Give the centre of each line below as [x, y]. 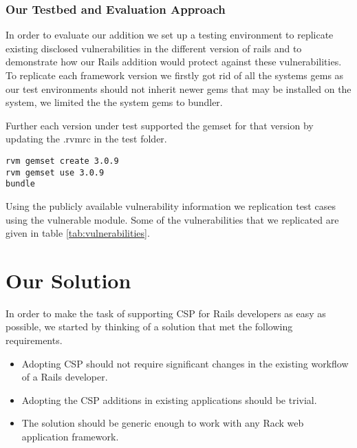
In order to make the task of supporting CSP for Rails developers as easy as [166, 313]
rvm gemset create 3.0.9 [62, 161]
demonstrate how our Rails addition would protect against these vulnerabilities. [174, 62]
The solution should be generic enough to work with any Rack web [163, 423]
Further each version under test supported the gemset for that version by [160, 125]
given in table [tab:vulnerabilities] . [78, 233]
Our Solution [68, 280]
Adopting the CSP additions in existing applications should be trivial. [169, 399]
